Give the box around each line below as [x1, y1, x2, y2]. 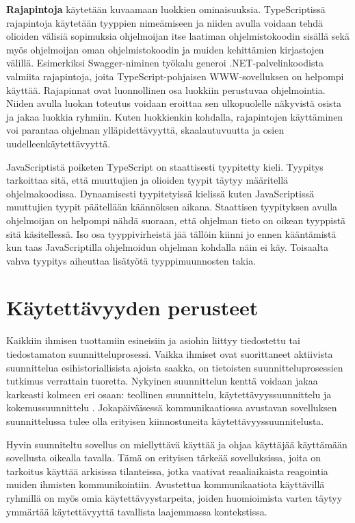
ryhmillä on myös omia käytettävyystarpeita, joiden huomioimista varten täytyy [6, 490, 343, 504]
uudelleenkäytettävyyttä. [6, 136, 111, 150]
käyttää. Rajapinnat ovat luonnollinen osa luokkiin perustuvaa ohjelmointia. [6, 82, 326, 97]
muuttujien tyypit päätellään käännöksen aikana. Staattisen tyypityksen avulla [6, 199, 338, 214]
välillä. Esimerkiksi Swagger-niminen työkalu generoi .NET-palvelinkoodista [6, 56, 324, 70]
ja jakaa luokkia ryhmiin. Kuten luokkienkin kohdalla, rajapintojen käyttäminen [6, 109, 343, 123]
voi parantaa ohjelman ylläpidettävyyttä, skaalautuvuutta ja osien [6, 123, 285, 137]
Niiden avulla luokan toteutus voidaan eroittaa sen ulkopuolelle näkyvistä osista [6, 96, 342, 110]
